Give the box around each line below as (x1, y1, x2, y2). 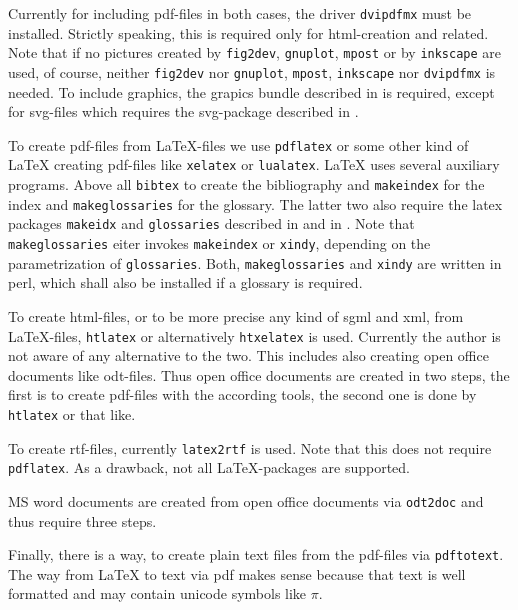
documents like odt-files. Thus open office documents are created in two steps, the (8, 364, 510, 385)
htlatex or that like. (8, 403, 136, 424)
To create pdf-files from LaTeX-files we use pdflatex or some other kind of (8, 134, 469, 155)
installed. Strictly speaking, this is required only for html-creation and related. (8, 22, 489, 43)
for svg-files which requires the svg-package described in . (8, 101, 359, 122)
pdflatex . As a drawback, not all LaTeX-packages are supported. (8, 457, 410, 478)
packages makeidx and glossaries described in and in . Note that (8, 213, 415, 234)
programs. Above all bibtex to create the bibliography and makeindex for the (8, 174, 485, 195)
